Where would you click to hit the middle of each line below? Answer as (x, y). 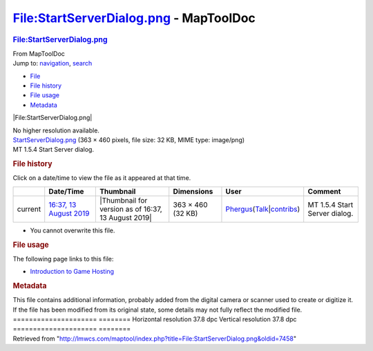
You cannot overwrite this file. (73, 230)
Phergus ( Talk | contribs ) (263, 209)
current (29, 209)
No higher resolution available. (56, 130)
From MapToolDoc (39, 53)
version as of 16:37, (131, 209)
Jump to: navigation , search (52, 63)
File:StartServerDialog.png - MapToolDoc (134, 18)
